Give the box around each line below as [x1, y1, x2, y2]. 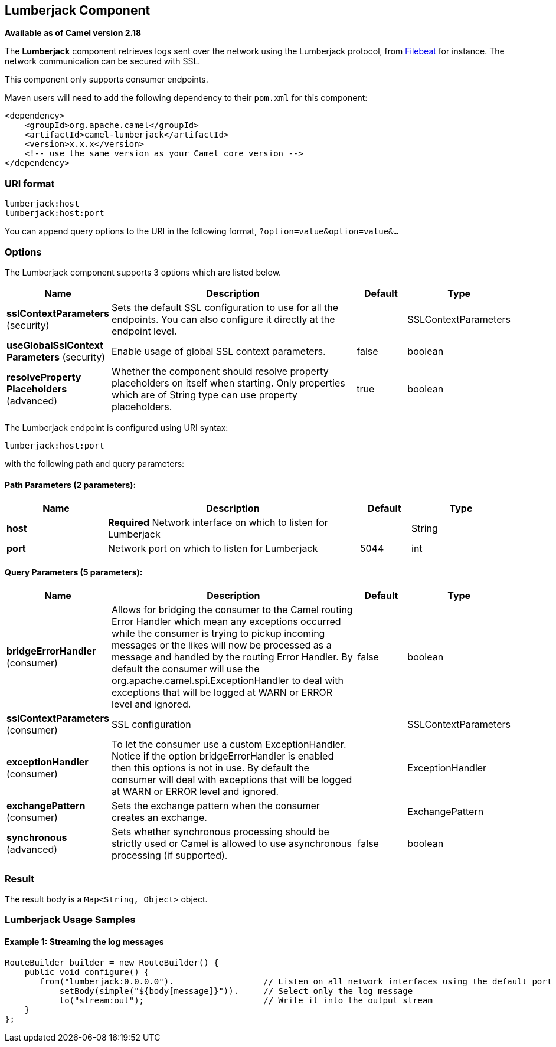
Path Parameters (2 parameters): [5, 479, 136, 490]
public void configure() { [24, 967, 149, 977]
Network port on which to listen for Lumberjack [108, 542, 318, 555]
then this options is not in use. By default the [112, 762, 309, 774]
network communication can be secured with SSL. [5, 56, 201, 67]
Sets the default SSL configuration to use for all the [112, 301, 339, 313]
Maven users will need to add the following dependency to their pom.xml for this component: [5, 93, 368, 103]
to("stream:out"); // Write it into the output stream [59, 995, 433, 1005]
